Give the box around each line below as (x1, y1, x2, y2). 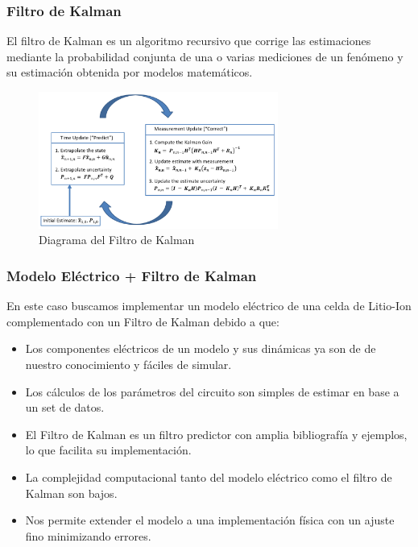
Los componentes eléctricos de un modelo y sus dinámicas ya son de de (25, 340, 376, 357)
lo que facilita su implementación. (25, 441, 192, 458)
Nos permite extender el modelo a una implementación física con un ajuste (25, 512, 395, 528)
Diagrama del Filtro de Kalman (39, 231, 195, 248)
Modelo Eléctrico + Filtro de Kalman (6, 265, 257, 285)
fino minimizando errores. (25, 527, 151, 544)
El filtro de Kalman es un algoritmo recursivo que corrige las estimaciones (6, 32, 371, 49)
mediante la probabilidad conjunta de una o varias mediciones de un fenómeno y (6, 48, 404, 64)
